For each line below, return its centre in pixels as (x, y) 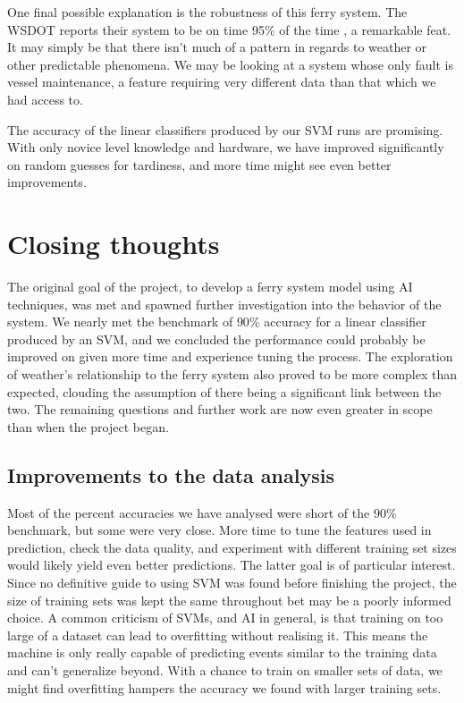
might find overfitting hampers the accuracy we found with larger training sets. (224, 687)
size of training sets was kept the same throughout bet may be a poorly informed (229, 600)
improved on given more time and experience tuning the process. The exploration (230, 356)
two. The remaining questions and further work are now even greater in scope (220, 409)
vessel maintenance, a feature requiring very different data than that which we (222, 82)
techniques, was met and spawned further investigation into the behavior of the (224, 304)
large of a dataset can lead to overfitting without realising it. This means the (218, 635)
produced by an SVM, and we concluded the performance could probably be (216, 339)
